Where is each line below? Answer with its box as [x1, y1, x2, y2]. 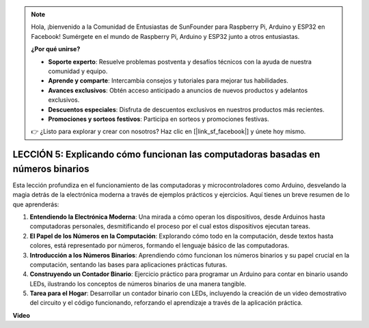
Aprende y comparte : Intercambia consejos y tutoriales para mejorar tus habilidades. [48, 77, 288, 85]
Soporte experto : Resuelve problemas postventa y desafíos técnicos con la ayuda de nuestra [48, 57, 312, 66]
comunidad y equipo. [48, 67, 108, 75]
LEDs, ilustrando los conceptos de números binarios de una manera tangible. [29, 279, 247, 288]
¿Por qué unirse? [31, 45, 81, 53]
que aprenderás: [12, 200, 59, 208]
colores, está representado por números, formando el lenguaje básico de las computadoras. [29, 241, 290, 249]
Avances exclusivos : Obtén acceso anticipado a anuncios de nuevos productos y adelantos [48, 86, 308, 94]
